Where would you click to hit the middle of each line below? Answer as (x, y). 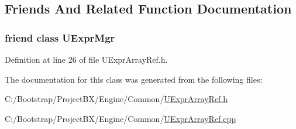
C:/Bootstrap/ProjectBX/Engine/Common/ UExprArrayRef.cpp (121, 118)
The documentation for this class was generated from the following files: (134, 79)
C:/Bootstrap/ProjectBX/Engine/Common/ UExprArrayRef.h (116, 99)
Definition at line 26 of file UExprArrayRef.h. (86, 59)
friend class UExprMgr (60, 37)
